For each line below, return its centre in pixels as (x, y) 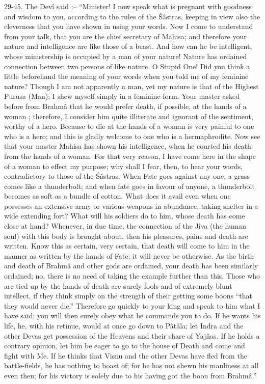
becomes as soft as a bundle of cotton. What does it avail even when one (117, 196)
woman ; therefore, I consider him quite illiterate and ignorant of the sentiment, (129, 116)
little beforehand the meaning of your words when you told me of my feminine (126, 76)
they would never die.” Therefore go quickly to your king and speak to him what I (132, 305)
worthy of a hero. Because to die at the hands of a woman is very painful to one (129, 126)
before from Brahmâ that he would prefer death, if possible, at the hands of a (125, 106)
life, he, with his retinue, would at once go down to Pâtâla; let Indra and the (124, 325)
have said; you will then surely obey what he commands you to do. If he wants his (132, 316)
